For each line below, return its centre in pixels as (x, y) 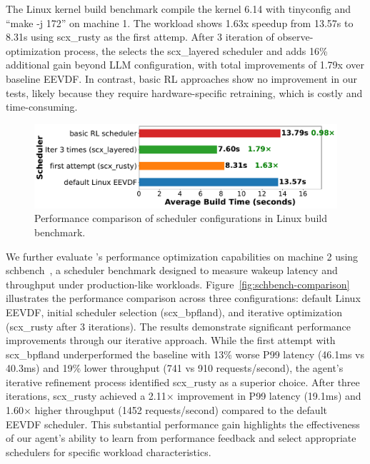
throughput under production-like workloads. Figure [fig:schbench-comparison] (178, 284)
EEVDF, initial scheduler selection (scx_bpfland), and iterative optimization (174, 312)
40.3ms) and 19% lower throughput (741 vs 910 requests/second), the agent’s (175, 368)
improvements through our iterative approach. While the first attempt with (171, 340)
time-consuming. (42, 107)
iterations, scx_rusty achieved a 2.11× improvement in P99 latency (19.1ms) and (184, 396)
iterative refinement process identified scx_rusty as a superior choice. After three (183, 382)
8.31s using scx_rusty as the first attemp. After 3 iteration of (140, 37)
